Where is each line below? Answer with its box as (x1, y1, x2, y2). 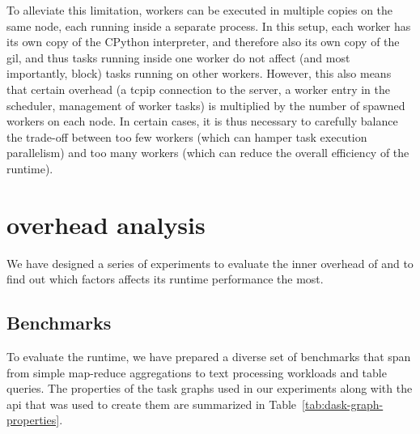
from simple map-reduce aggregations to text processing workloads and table (6, 364, 387, 381)
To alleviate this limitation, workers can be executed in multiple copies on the (6, 2, 393, 18)
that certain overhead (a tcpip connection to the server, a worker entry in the (6, 80, 391, 97)
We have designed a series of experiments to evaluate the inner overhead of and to (6, 254, 414, 271)
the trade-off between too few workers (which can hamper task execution (6, 128, 367, 145)
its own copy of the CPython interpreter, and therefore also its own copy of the (6, 33, 400, 50)
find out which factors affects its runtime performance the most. (6, 270, 324, 287)
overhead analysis (6, 207, 206, 240)
